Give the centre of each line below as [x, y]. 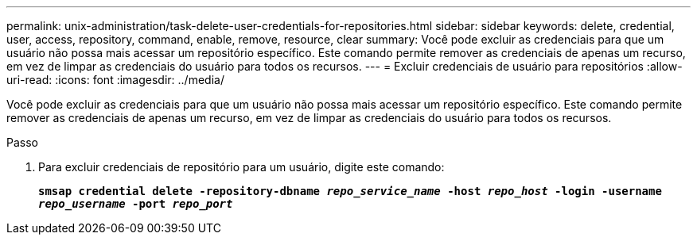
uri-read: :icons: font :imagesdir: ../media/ [115, 80]
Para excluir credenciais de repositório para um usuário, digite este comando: [241, 167]
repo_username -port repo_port [136, 204]
